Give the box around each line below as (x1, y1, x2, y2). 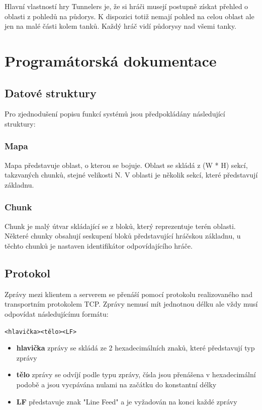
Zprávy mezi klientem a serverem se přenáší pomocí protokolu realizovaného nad (5, 288, 253, 299)
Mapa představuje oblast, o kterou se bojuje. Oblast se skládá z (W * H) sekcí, (5, 159, 248, 170)
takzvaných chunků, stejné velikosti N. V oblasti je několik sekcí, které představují (5, 169, 258, 180)
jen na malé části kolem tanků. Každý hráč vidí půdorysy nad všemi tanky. (5, 21, 236, 31)
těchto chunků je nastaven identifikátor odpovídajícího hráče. (5, 240, 193, 251)
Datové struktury (5, 85, 97, 100)
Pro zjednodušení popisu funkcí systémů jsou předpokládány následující (5, 108, 225, 119)
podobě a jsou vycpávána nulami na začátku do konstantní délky (16, 379, 217, 389)
